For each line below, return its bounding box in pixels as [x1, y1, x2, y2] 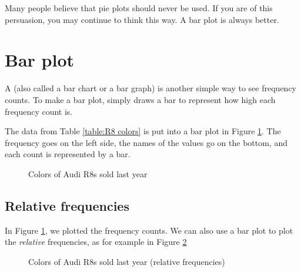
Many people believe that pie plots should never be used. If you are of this [5, 2, 273, 14]
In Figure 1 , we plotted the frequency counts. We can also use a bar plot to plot [5, 224, 293, 236]
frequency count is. [5, 105, 73, 117]
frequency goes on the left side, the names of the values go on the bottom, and [5, 136, 287, 148]
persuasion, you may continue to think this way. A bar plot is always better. [5, 13, 279, 25]
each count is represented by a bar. [5, 148, 131, 160]
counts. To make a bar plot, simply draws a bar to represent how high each [5, 93, 276, 105]
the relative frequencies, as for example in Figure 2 [5, 235, 187, 248]
